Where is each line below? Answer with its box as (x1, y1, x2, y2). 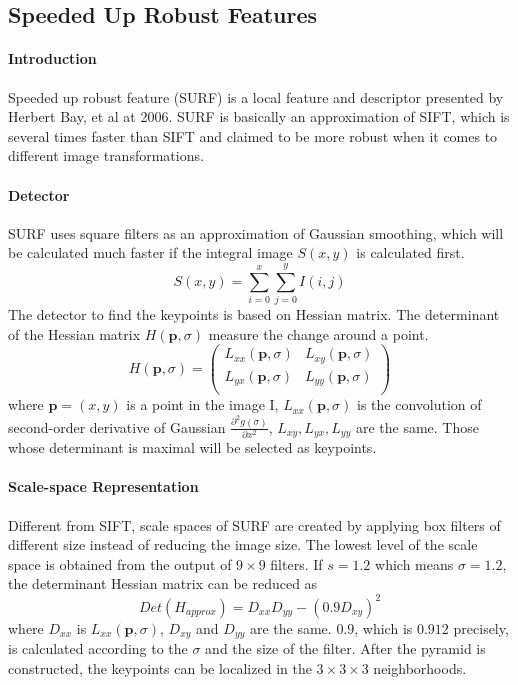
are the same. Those (355, 416, 479, 437)
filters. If (270, 553, 323, 574)
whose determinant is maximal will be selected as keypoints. (8, 437, 377, 458)
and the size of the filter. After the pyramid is (205, 638, 486, 659)
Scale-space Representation (8, 476, 199, 497)
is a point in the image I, (126, 394, 279, 415)
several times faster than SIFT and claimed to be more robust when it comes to (8, 125, 498, 146)
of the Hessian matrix (8, 323, 141, 344)
